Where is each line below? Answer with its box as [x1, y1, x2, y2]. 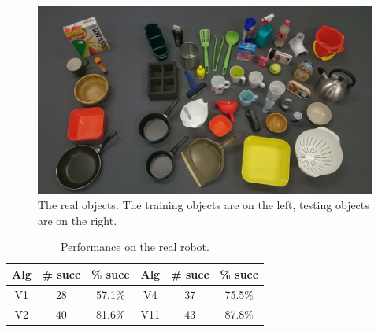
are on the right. [38, 212, 117, 228]
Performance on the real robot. [60, 238, 209, 255]
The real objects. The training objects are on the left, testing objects [38, 197, 369, 213]
